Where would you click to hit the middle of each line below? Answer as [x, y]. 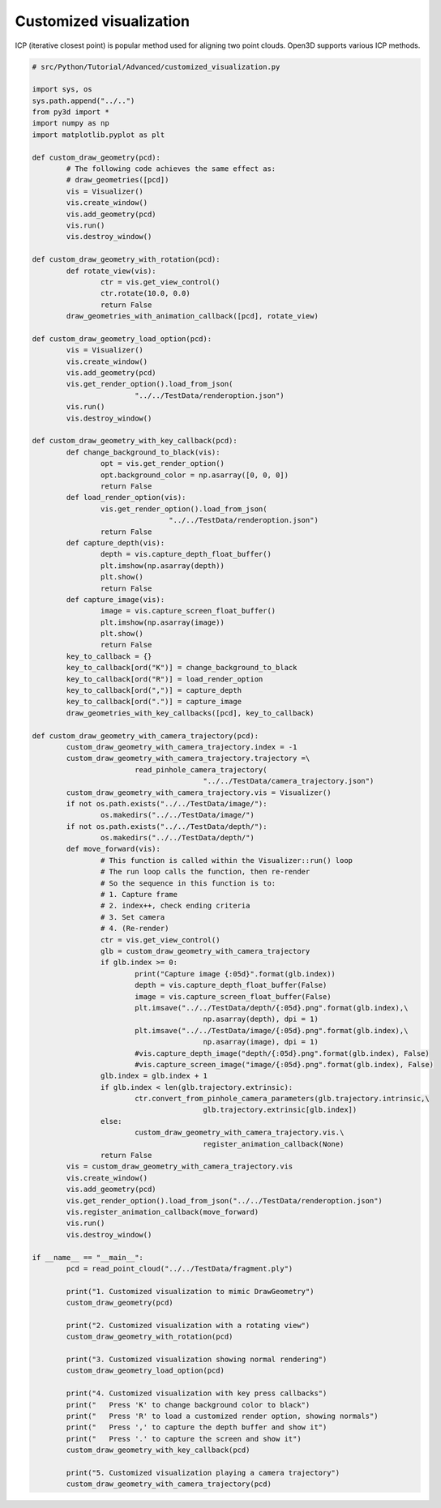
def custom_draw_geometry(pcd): [96, 157]
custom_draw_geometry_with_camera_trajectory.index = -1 [182, 747]
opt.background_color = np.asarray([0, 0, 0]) [195, 475]
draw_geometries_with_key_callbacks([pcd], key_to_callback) [190, 713]
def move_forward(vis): [113, 849]
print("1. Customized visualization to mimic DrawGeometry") [190, 1291]
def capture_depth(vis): [116, 543]
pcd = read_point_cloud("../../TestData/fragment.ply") [180, 1269]
